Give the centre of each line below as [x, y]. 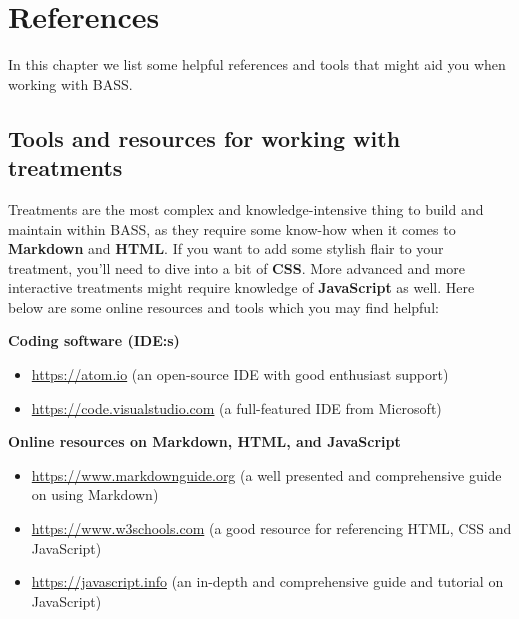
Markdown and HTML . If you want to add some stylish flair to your [226, 248]
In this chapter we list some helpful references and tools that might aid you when [257, 64]
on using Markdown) [95, 494]
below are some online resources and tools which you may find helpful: [223, 306]
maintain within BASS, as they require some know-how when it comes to [232, 228]
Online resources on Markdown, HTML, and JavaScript [204, 441]
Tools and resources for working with [204, 137]
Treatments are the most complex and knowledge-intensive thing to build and [246, 208]
